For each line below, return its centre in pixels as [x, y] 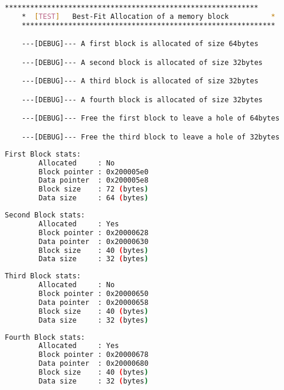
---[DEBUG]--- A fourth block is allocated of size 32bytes [142, 100]
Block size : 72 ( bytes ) [94, 189]
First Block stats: [43, 154]
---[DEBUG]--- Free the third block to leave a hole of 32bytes [151, 137]
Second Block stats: [45, 215]
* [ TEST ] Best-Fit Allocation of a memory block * [148, 16]
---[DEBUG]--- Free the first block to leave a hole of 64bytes [151, 118]
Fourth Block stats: [45, 337]
